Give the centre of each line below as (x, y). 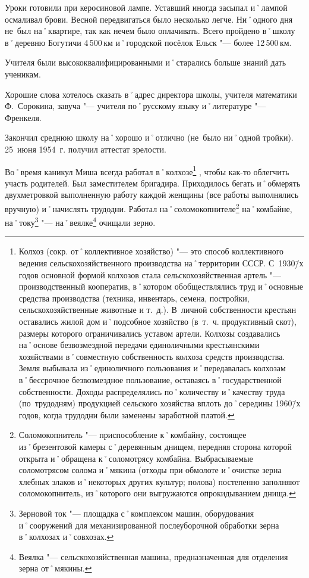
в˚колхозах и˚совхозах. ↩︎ (66, 537)
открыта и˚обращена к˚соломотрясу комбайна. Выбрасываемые (136, 458)
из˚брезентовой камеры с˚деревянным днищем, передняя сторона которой (155, 446)
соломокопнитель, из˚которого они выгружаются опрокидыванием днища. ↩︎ (157, 493)
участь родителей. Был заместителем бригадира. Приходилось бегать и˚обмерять (153, 183)
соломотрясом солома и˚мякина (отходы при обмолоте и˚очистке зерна (150, 470)
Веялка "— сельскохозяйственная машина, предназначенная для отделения (153, 556)
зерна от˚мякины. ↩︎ (55, 568)
